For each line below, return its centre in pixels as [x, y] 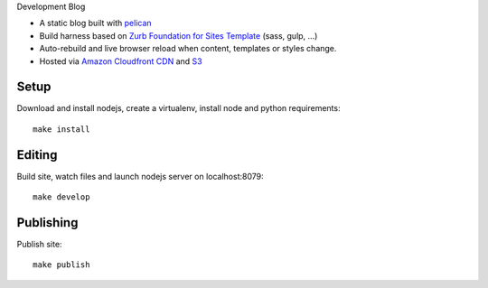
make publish [61, 265]
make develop [61, 197]
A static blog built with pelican [96, 23]
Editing [37, 155]
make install [61, 129]
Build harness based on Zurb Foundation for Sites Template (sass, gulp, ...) [178, 35]
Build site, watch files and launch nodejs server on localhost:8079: [140, 176]
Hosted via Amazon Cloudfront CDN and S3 [121, 61]
